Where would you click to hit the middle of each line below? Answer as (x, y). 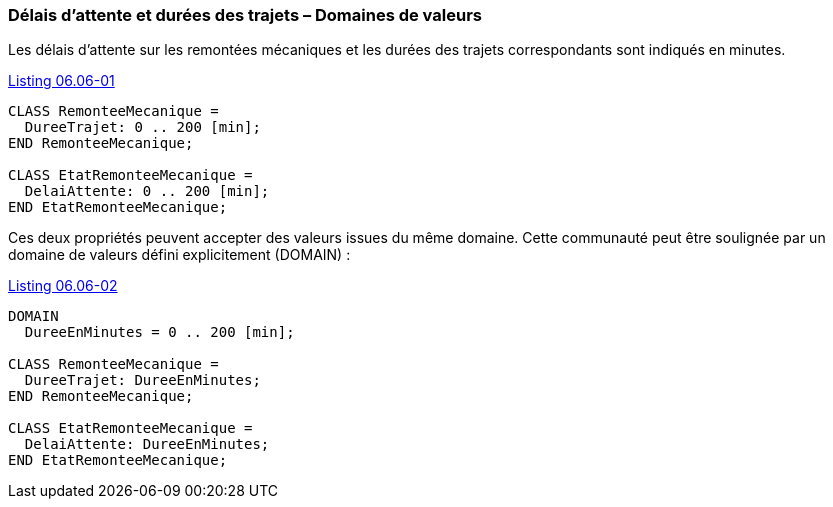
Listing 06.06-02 (63, 286)
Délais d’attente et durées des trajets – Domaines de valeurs (245, 15)
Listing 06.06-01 (61, 81)
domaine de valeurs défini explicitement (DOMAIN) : (179, 255)
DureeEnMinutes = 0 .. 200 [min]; (159, 332)
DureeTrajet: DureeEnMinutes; (142, 380)
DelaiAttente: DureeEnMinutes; (147, 444)
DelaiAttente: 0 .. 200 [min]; (147, 191)
